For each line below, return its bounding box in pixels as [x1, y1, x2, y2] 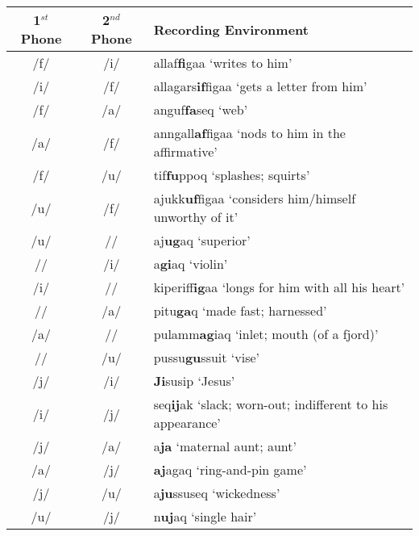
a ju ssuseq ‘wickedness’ [153, 484, 280, 502]
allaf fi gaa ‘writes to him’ [153, 53, 292, 72]
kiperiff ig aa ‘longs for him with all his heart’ [153, 278, 405, 296]
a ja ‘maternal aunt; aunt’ [153, 437, 297, 455]
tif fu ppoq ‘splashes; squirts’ [153, 165, 310, 184]
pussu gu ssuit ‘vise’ [153, 348, 260, 366]
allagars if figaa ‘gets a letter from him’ [153, 77, 367, 95]
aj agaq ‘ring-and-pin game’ [153, 460, 307, 479]
